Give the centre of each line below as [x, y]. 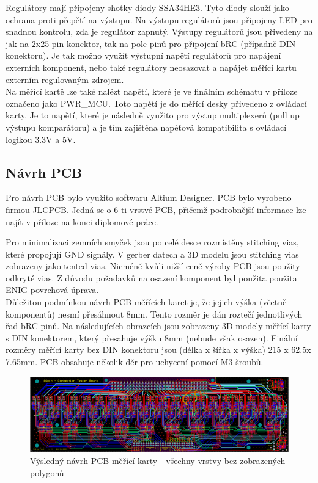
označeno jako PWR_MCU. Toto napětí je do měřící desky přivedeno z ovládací [156, 103]
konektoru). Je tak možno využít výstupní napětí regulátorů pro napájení [143, 55]
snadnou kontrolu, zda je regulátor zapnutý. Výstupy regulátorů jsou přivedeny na [159, 31]
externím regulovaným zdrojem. [65, 79]
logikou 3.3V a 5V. [41, 139]
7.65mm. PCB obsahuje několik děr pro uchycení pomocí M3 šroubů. [135, 362]
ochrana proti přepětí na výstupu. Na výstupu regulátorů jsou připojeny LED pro [159, 19]
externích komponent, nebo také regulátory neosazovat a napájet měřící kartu [151, 67]
